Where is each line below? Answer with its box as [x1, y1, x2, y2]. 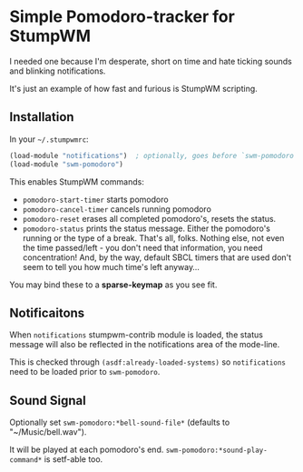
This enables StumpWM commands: [9, 176, 145, 187]
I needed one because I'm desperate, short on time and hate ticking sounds [9, 55, 292, 66]
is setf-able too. [44, 454, 103, 465]
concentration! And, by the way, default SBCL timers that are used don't [22, 252, 292, 263]
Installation [9, 109, 74, 125]
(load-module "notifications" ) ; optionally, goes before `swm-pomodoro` [9, 151, 298, 160]
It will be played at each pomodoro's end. [9, 444, 164, 456]
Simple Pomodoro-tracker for [9, 6, 236, 27]
